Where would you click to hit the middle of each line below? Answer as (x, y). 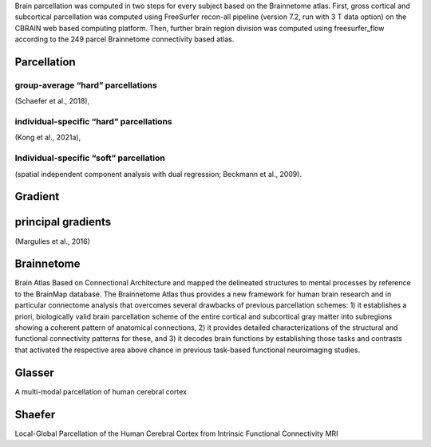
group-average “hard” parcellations (86, 85)
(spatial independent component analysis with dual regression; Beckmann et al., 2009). (158, 174)
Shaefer (35, 414)
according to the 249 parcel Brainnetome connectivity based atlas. (125, 39)
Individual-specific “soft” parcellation (90, 158)
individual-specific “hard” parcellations (93, 122)
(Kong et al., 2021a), (48, 137)
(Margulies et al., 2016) (53, 241)
